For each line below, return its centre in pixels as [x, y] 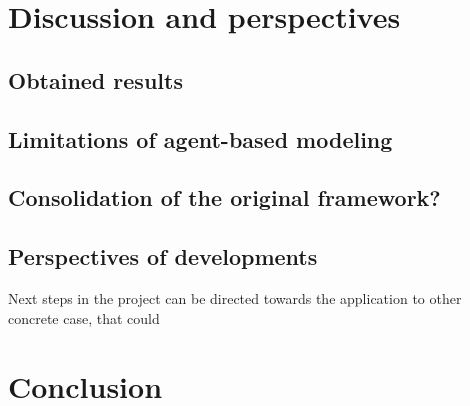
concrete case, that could [84, 317]
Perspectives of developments [163, 256]
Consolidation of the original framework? [224, 197]
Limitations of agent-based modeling [200, 138]
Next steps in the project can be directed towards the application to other [235, 297]
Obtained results [95, 79]
